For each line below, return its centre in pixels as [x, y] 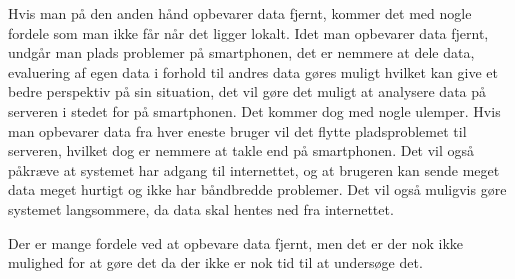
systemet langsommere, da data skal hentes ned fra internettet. [201, 208]
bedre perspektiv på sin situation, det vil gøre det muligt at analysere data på [247, 91]
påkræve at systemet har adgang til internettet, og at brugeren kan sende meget [254, 169]
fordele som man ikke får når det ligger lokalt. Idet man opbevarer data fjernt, [248, 32]
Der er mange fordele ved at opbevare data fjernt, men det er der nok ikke [236, 242]
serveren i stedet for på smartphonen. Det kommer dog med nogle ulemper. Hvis [254, 110]
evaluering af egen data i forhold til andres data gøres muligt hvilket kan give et [253, 71]
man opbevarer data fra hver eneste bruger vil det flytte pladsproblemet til [237, 130]
